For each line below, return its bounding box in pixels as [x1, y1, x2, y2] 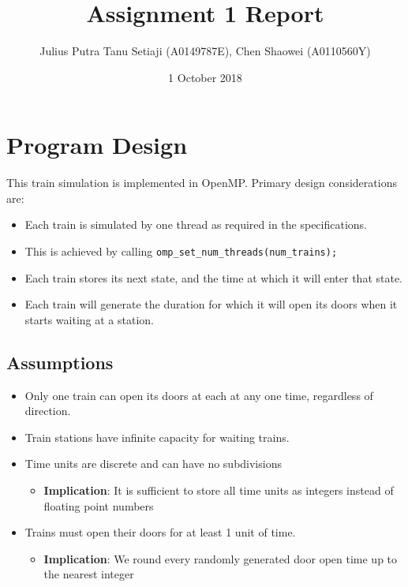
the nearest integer [43, 566, 134, 582]
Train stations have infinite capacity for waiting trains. [24, 428, 290, 445]
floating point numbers [43, 497, 154, 514]
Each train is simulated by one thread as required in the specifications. [24, 216, 367, 233]
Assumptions [6, 350, 114, 374]
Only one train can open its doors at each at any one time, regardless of [24, 387, 373, 403]
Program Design [6, 129, 188, 161]
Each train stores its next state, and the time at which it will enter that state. [24, 269, 403, 286]
